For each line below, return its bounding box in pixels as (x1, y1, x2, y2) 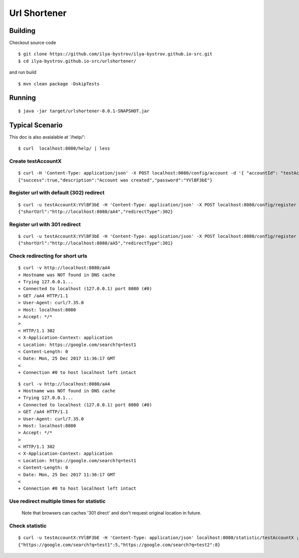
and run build (9, 69, 37, 75)
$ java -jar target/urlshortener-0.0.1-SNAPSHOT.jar (18, 108, 149, 114)
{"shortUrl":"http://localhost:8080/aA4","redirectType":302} (18, 209, 173, 214)
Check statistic (9, 523, 47, 530)
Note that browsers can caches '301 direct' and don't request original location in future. (21, 510, 202, 516)
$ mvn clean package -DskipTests (18, 81, 100, 87)
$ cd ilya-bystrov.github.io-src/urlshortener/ (18, 58, 137, 64)
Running (9, 94, 36, 102)
